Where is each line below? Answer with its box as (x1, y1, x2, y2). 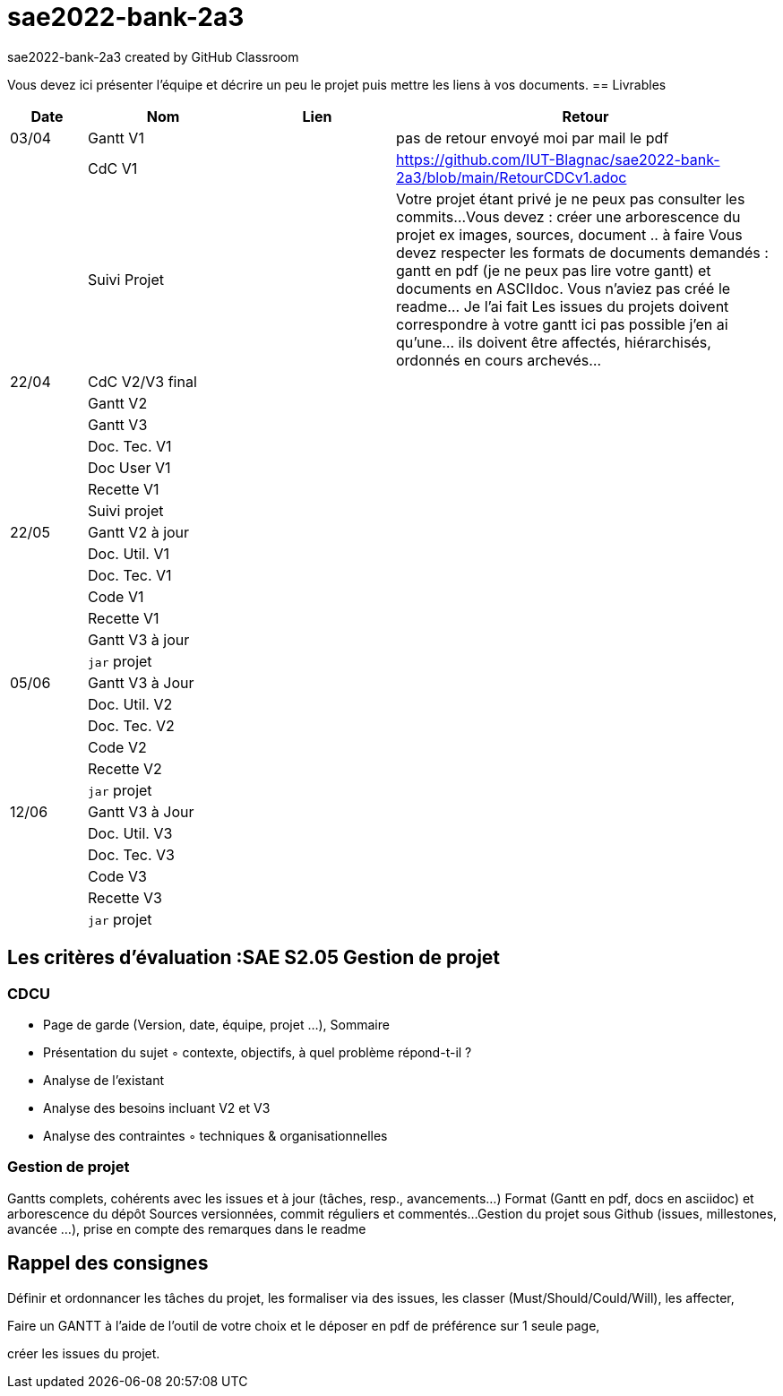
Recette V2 (88, 759, 162, 778)
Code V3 (88, 866, 147, 885)
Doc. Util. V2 (88, 694, 173, 713)
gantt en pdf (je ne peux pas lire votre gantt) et (396, 261, 711, 280)
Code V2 (88, 737, 147, 756)
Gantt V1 (88, 128, 144, 147)
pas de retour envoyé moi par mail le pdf (396, 128, 669, 147)
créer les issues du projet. (7, 1345, 160, 1361)
